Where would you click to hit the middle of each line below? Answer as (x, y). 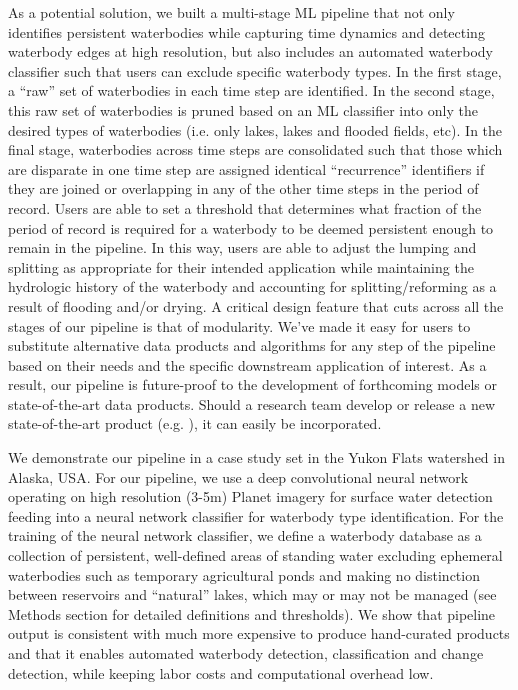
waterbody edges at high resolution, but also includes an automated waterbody (251, 51)
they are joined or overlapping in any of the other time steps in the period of (243, 188)
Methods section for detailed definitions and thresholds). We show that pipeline (252, 613)
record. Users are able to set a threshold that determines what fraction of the (245, 207)
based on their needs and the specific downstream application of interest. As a (247, 364)
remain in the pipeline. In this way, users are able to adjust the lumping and (242, 247)
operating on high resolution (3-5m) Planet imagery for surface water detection (250, 496)
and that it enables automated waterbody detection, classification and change (246, 653)
